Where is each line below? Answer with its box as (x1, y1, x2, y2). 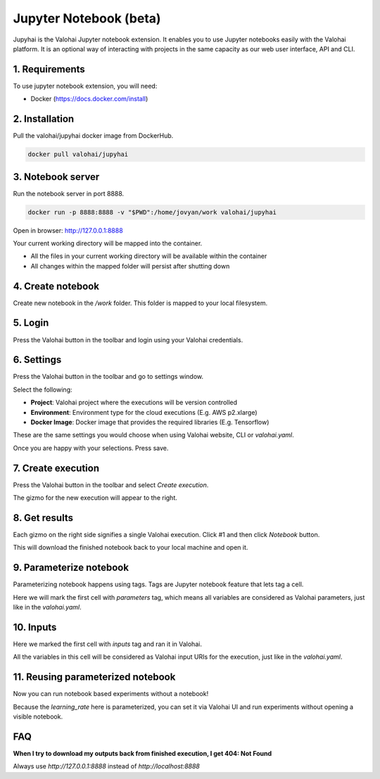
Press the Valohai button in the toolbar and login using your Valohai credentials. (13, 335, 243, 344)
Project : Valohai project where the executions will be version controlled (30, 398, 238, 407)
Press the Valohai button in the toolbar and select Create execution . (13, 480, 209, 489)
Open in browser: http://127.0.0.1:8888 (13, 226, 123, 235)
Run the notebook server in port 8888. (13, 189, 125, 198)
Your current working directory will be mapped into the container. (13, 239, 203, 247)
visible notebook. (13, 712, 63, 721)
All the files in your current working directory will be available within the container (30, 252, 267, 260)
